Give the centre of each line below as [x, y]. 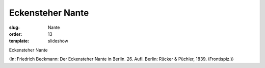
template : [19, 41]
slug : [14, 27]
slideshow [58, 41]
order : [15, 34]
